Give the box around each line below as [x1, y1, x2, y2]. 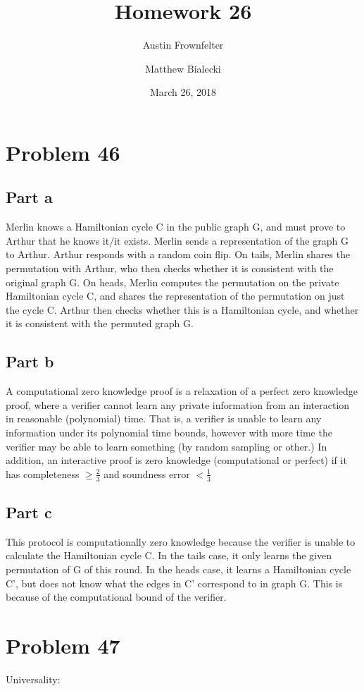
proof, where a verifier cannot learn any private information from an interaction [6, 397, 350, 412]
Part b [6, 350, 54, 372]
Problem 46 [6, 137, 120, 166]
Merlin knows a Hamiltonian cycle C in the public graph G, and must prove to [6, 219, 346, 234]
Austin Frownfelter [142, 37, 224, 52]
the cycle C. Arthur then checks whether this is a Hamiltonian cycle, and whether [6, 302, 359, 317]
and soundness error [103, 466, 190, 481]
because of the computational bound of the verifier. [6, 589, 227, 604]
